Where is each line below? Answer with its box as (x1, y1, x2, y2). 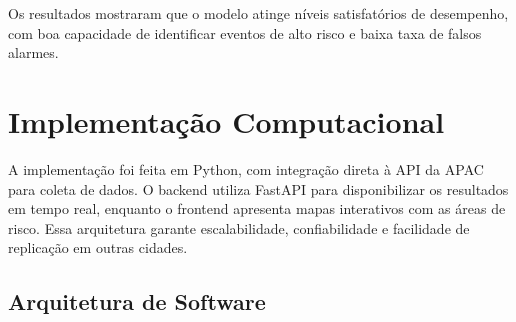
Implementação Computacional (8, 100, 445, 141)
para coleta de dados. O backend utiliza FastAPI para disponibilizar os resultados (8, 178, 509, 199)
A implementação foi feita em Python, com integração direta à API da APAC (8, 158, 484, 179)
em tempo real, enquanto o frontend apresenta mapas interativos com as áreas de (8, 198, 506, 219)
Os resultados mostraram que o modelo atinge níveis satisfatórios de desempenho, (8, 3, 509, 23)
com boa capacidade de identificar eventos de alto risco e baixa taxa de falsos (8, 22, 482, 43)
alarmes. (8, 42, 59, 63)
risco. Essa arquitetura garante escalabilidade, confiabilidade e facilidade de (8, 217, 470, 238)
